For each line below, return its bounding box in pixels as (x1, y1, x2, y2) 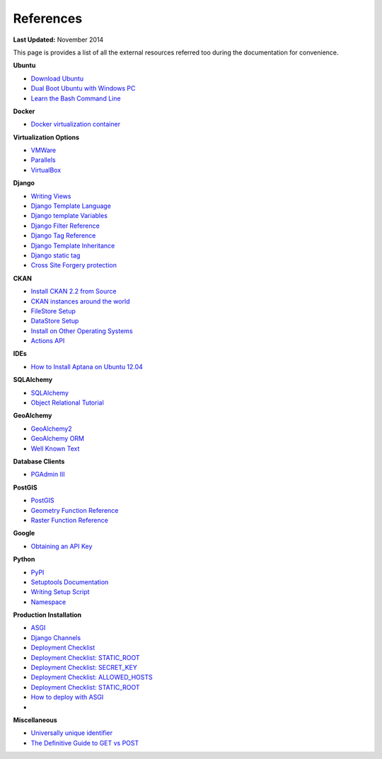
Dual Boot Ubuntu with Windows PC (30, 84, 136, 93)
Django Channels (30, 633, 81, 642)
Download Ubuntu (30, 74, 84, 83)
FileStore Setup (30, 306, 76, 315)
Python (13, 555, 35, 564)
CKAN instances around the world (30, 297, 130, 306)
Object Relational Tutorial (30, 398, 104, 407)
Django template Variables (30, 212, 108, 220)
